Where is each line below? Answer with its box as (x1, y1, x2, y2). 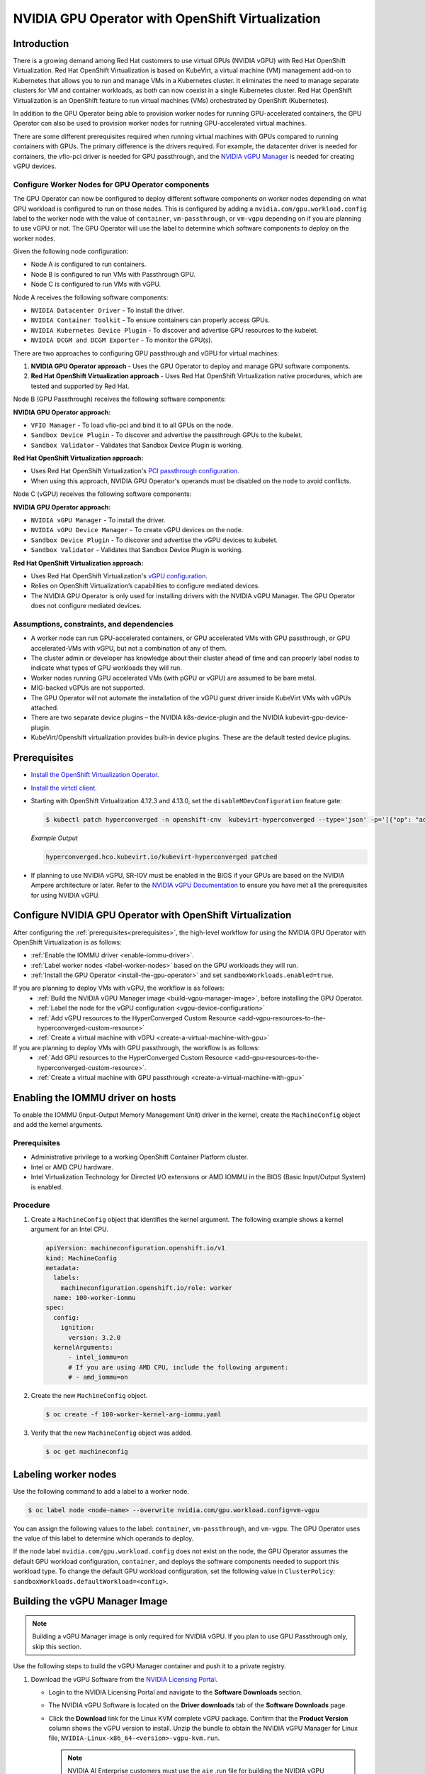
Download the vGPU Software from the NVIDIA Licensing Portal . (30, 1675, 218, 1683)
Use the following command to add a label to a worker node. (13, 1487, 189, 1495)
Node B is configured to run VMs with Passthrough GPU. (30, 270, 196, 278)
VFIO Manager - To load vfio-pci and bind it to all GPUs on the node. (30, 421, 234, 429)
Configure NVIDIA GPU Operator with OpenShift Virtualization (13, 909, 292, 922)
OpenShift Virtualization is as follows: (13, 937, 122, 947)
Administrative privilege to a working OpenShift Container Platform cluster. (30, 1153, 249, 1162)
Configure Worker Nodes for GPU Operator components (13, 180, 210, 189)
